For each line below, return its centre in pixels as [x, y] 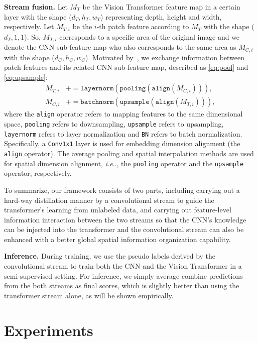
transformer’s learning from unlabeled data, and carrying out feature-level [118, 210]
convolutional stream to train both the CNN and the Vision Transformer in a [123, 266]
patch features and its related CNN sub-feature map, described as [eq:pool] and [126, 67]
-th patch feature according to [143, 26]
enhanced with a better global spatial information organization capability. [117, 239]
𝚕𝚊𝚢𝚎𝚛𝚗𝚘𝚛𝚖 [97, 89]
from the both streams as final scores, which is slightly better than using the [122, 285]
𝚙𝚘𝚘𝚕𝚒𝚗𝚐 [133, 89]
